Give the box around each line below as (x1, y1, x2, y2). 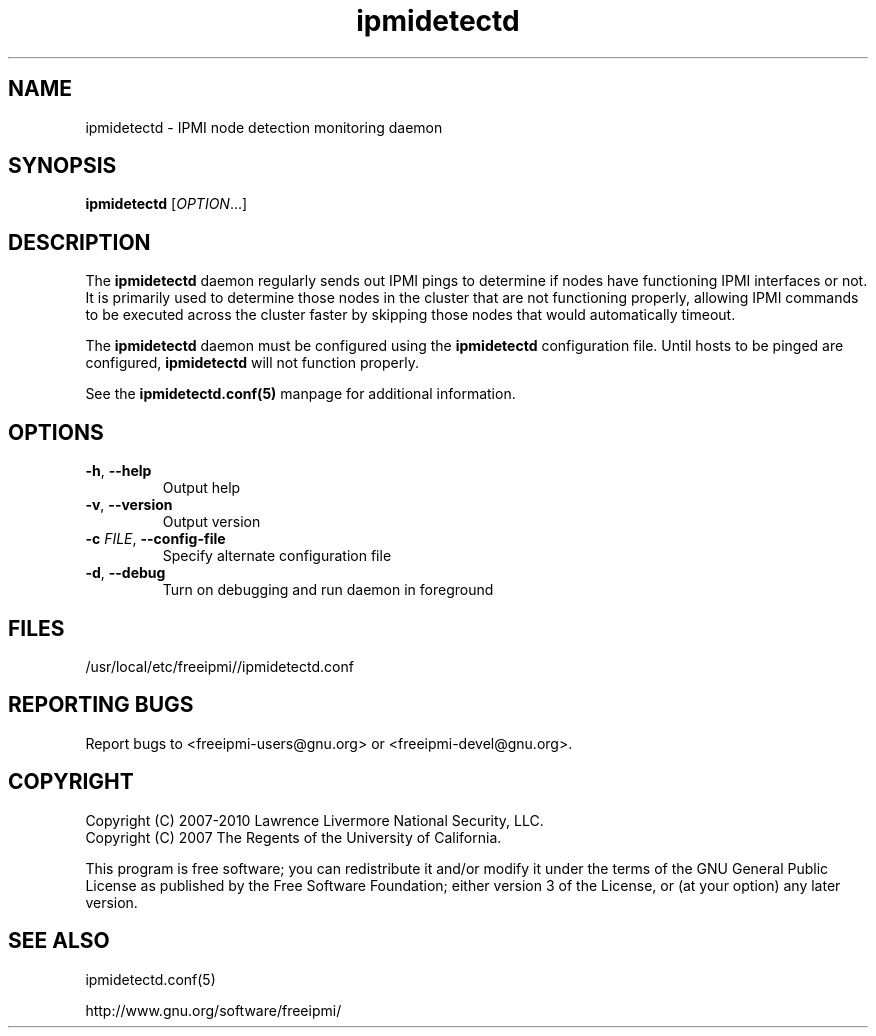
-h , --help (85, 462, 152, 480)
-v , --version (85, 496, 173, 514)
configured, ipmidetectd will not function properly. (85, 354, 419, 372)
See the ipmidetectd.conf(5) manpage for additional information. (85, 385, 516, 403)
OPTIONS (8, 419, 104, 445)
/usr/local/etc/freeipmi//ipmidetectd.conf (85, 657, 354, 675)
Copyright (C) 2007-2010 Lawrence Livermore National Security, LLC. (85, 811, 544, 829)
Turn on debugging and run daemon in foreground (162, 581, 494, 599)
